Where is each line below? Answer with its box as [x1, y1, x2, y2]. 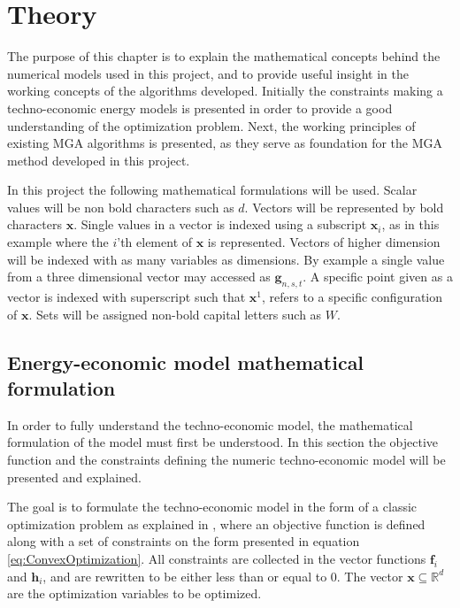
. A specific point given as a [303, 267, 453, 286]
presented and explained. [7, 467, 142, 486]
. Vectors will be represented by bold [244, 197, 444, 216]
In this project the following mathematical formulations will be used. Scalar [7, 181, 418, 199]
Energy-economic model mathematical [7, 348, 364, 375]
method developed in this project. [7, 150, 190, 169]
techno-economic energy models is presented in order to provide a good [7, 98, 393, 117]
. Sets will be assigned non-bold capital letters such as [28, 304, 322, 323]
